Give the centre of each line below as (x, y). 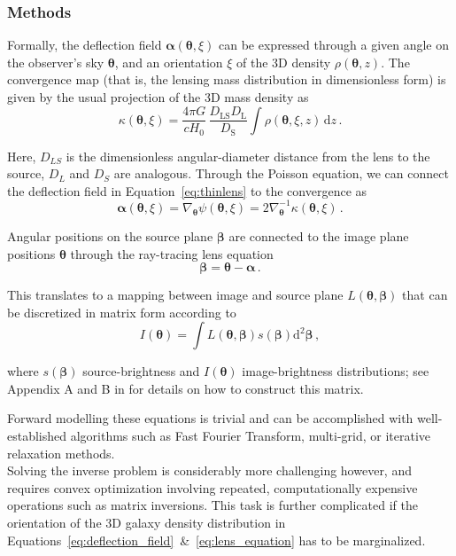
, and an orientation (169, 62)
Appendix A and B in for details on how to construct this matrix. (185, 388)
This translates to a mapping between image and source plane (175, 295)
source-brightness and (141, 371)
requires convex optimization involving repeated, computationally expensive (213, 487)
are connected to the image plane (319, 235)
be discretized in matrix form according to (122, 312)
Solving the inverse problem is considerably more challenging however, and (209, 470)
